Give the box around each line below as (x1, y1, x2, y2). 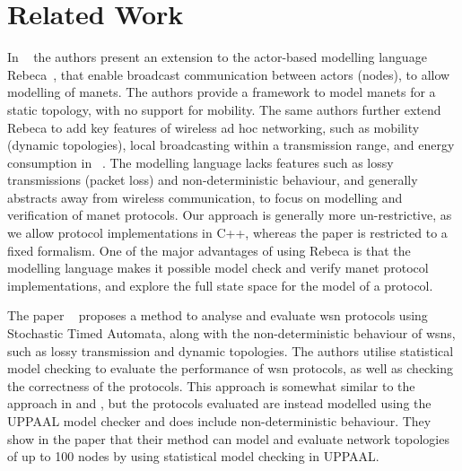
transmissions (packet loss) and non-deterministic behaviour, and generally (7, 170, 418, 189)
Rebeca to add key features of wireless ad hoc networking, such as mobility (7, 118, 420, 136)
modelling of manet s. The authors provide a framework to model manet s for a (7, 83, 436, 101)
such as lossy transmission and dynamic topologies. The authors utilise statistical (7, 341, 454, 360)
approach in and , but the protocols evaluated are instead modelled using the (7, 394, 431, 413)
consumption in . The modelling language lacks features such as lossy (7, 153, 394, 171)
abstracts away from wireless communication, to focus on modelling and (7, 188, 403, 206)
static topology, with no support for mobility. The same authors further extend (7, 100, 441, 118)
